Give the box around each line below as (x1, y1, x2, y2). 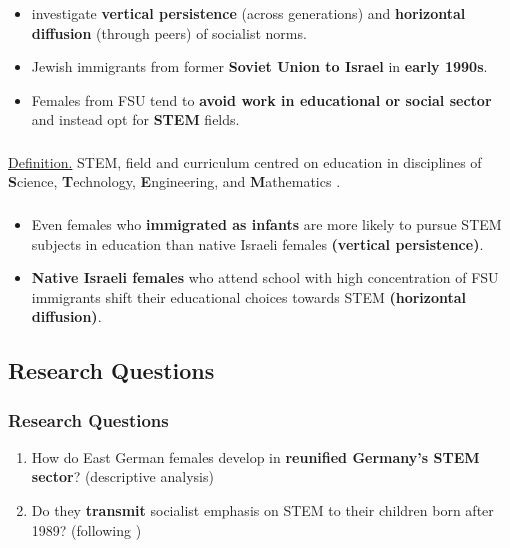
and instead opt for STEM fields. (31, 109, 240, 130)
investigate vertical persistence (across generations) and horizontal (31, 2, 466, 23)
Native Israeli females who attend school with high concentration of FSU (31, 267, 499, 288)
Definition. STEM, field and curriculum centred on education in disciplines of (8, 151, 482, 172)
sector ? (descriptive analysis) (31, 466, 214, 487)
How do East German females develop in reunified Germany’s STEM (31, 446, 480, 467)
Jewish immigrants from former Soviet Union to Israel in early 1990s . (31, 56, 488, 77)
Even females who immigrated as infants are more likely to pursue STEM (31, 213, 502, 234)
